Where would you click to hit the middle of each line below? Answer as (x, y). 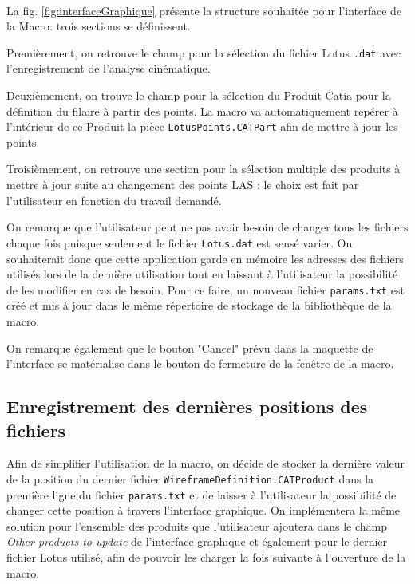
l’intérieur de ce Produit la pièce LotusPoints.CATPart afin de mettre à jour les (202, 126)
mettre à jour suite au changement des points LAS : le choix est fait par (183, 185)
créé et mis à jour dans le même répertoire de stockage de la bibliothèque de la (199, 305)
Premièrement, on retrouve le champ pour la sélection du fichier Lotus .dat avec (204, 52)
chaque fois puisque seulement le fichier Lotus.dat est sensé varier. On (180, 242)
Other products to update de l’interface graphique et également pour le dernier (197, 541)
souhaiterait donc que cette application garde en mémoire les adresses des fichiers (205, 258)
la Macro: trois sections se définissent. (99, 26)
